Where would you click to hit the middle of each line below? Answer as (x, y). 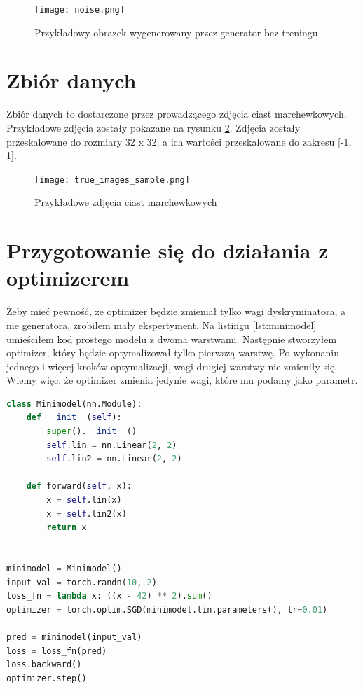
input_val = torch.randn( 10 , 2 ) (82, 582)
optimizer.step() (47, 678)
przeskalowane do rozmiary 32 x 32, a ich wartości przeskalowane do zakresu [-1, (179, 141)
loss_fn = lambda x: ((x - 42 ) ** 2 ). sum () (109, 596)
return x (67, 528)
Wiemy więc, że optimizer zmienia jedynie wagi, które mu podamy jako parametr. (182, 380)
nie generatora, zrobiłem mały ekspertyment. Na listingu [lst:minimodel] (162, 325)
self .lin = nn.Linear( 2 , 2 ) (112, 445)
